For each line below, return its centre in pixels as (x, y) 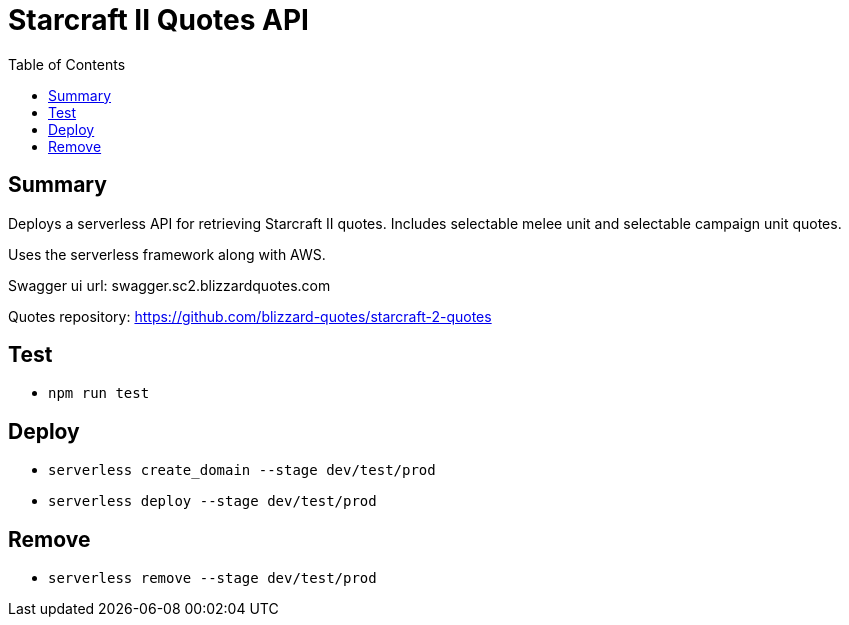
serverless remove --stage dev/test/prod (212, 578)
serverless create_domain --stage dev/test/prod (242, 470)
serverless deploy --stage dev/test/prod (212, 501)
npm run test (99, 393)
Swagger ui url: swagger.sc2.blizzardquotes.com (169, 285)
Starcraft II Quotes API (158, 20)
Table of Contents (67, 64)
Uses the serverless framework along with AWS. (167, 254)
